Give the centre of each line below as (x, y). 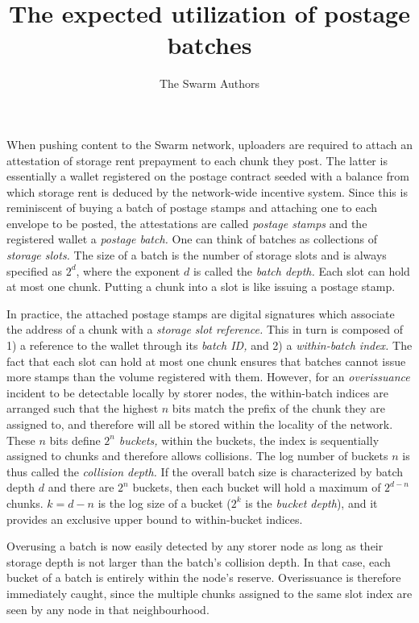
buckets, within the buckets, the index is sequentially (249, 440)
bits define (75, 440)
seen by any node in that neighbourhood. (108, 609)
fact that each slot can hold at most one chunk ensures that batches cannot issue (206, 361)
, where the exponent (128, 270)
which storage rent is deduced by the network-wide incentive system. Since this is (207, 191)
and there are (81, 487)
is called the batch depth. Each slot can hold (301, 270)
